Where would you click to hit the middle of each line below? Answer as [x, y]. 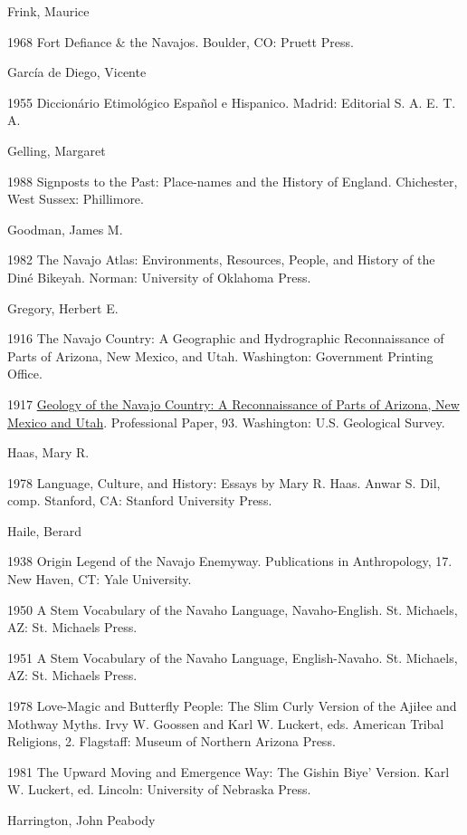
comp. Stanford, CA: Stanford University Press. [140, 500]
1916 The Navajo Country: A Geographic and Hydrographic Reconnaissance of [226, 338]
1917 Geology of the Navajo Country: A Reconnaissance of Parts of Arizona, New [233, 403]
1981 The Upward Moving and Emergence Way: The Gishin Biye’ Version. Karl [229, 771]
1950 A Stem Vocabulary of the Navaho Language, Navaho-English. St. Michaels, [233, 609]
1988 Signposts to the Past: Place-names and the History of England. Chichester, [233, 181]
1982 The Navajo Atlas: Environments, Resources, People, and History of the [221, 259]
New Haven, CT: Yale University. [100, 579]
